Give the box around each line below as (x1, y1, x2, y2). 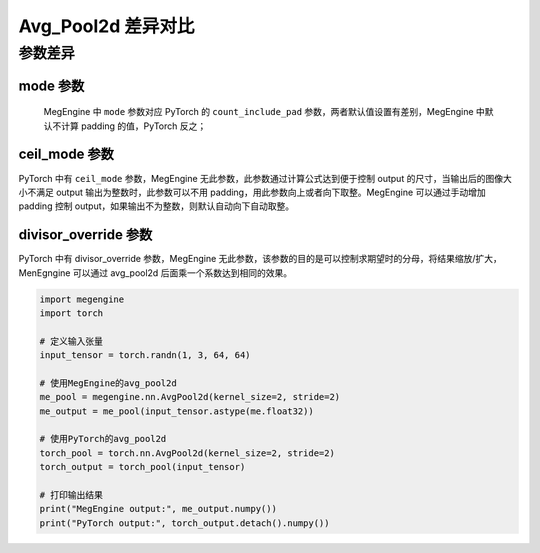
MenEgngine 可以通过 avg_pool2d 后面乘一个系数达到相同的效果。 (18, 266, 293, 279)
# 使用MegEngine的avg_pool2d (39, 377, 177, 389)
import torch (39, 307, 104, 319)
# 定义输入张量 (39, 335, 104, 347)
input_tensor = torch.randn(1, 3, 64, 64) (39, 350, 251, 361)
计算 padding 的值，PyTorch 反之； (60, 120, 207, 132)
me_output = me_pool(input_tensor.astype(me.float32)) (39, 405, 314, 417)
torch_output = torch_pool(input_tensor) (39, 461, 246, 473)
